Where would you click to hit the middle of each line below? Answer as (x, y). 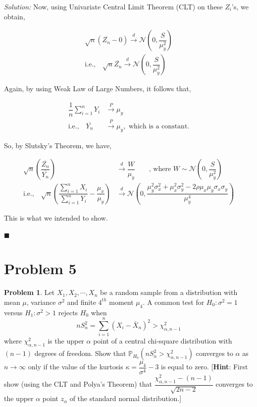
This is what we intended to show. (56, 217)
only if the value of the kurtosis (76, 367)
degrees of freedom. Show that (80, 353)
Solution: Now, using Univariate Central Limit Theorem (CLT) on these (113, 6)
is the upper (66, 341)
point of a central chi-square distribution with (163, 341)
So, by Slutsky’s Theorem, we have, (58, 145)
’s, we (240, 6)
